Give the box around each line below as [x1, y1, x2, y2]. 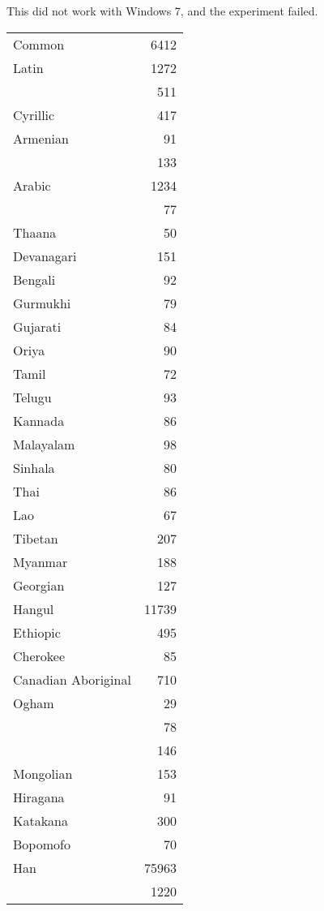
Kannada [13, 410, 65, 430]
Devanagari [13, 246, 77, 265]
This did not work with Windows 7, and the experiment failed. [6, 2, 318, 19]
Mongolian [13, 763, 73, 783]
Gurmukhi [13, 293, 71, 312]
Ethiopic [13, 622, 61, 642]
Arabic [13, 175, 51, 195]
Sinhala [13, 458, 55, 477]
